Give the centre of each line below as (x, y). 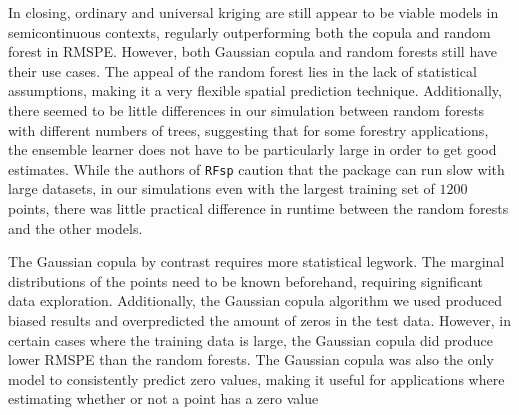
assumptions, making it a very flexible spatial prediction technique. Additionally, (255, 90)
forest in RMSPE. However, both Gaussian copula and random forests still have (252, 51)
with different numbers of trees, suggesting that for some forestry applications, (248, 129)
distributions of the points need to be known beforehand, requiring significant (245, 280)
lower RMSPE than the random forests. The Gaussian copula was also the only (251, 359)
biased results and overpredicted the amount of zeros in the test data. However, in (259, 319)
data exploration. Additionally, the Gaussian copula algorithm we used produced (255, 300)
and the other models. (75, 227)
